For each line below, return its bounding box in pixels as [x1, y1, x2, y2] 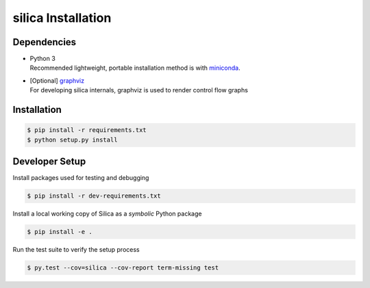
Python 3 [29, 55, 56, 63]
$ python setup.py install [27, 135, 118, 144]
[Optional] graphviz [29, 76, 85, 85]
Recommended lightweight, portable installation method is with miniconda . [29, 64, 241, 72]
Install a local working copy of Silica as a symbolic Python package [12, 209, 202, 218]
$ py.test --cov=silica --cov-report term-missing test [27, 264, 219, 272]
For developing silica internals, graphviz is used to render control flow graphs [29, 86, 248, 94]
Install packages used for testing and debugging [12, 174, 149, 182]
